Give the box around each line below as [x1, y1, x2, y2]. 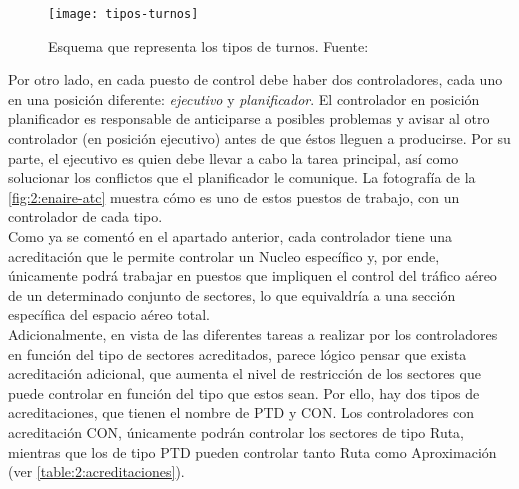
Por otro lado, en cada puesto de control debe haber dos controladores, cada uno [8, 69, 503, 90]
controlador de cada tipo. [8, 206, 163, 227]
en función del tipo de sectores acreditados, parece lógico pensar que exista [8, 343, 467, 364]
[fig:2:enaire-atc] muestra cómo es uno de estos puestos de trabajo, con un [8, 186, 460, 207]
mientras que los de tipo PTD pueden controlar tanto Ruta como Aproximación [8, 441, 497, 462]
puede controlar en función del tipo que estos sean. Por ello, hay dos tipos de [8, 382, 480, 403]
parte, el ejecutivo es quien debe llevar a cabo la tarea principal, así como [8, 147, 459, 168]
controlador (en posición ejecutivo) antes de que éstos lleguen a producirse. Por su [8, 128, 511, 149]
